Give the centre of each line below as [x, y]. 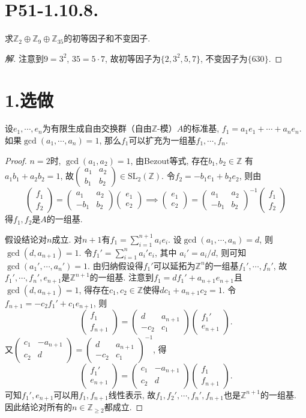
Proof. [16, 160]
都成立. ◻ [124, 407]
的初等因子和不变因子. [107, 38]
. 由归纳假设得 [115, 265]
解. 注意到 [24, 58]
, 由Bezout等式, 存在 [169, 160]
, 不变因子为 [224, 58]
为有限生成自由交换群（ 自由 [97, 128]
